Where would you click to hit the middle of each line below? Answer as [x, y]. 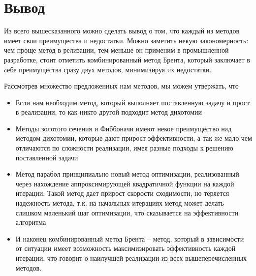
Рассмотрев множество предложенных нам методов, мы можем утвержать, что [121, 86]
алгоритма [31, 222]
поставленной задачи [47, 157]
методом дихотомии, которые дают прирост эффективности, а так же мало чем [134, 138]
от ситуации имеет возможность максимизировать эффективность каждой [126, 248]
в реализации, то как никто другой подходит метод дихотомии [109, 112]
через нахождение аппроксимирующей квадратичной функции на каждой [125, 183]
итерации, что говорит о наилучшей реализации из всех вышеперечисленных [131, 258]
